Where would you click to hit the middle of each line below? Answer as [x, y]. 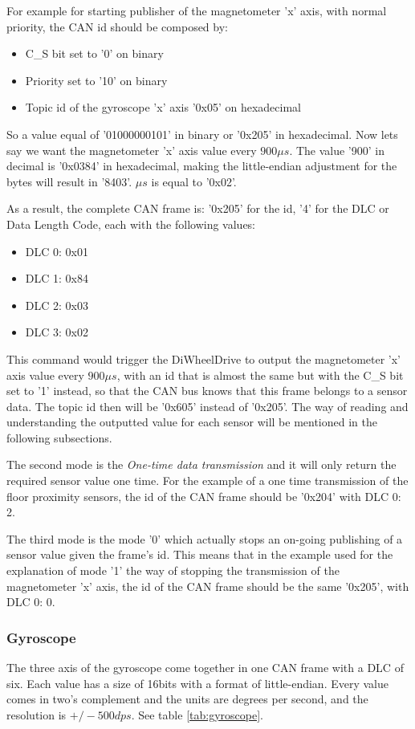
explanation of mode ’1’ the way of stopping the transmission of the [173, 570]
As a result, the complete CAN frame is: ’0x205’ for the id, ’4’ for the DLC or [198, 208]
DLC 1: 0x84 [57, 278]
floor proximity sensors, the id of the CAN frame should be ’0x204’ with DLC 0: [204, 496]
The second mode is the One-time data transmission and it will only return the [201, 464]
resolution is [37, 714]
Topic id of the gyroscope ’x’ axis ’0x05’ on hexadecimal [163, 107]
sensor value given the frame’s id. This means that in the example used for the [200, 554]
